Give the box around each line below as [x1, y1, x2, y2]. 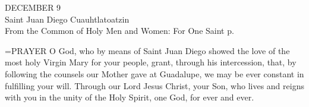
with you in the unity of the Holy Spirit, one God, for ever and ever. [5, 91, 254, 103]
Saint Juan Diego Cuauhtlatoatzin [5, 12, 130, 25]
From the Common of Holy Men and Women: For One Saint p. [5, 24, 234, 37]
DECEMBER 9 [5, 1, 61, 13]
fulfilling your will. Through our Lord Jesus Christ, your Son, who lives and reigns [5, 79, 304, 92]
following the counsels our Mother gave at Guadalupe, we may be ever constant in [5, 67, 304, 80]
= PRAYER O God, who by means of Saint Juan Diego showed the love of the [5, 44, 290, 56]
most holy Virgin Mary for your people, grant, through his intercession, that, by [5, 56, 297, 68]
